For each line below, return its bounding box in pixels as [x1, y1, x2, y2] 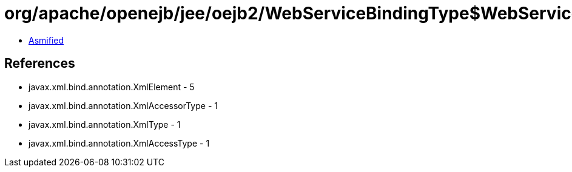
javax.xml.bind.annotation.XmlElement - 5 [29, 81, 195, 92]
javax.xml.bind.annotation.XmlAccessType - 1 [29, 137, 210, 148]
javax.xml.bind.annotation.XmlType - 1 [29, 119, 181, 130]
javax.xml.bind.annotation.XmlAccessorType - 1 [29, 100, 218, 111]
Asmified [29, 35, 64, 45]
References [4, 56, 75, 71]
